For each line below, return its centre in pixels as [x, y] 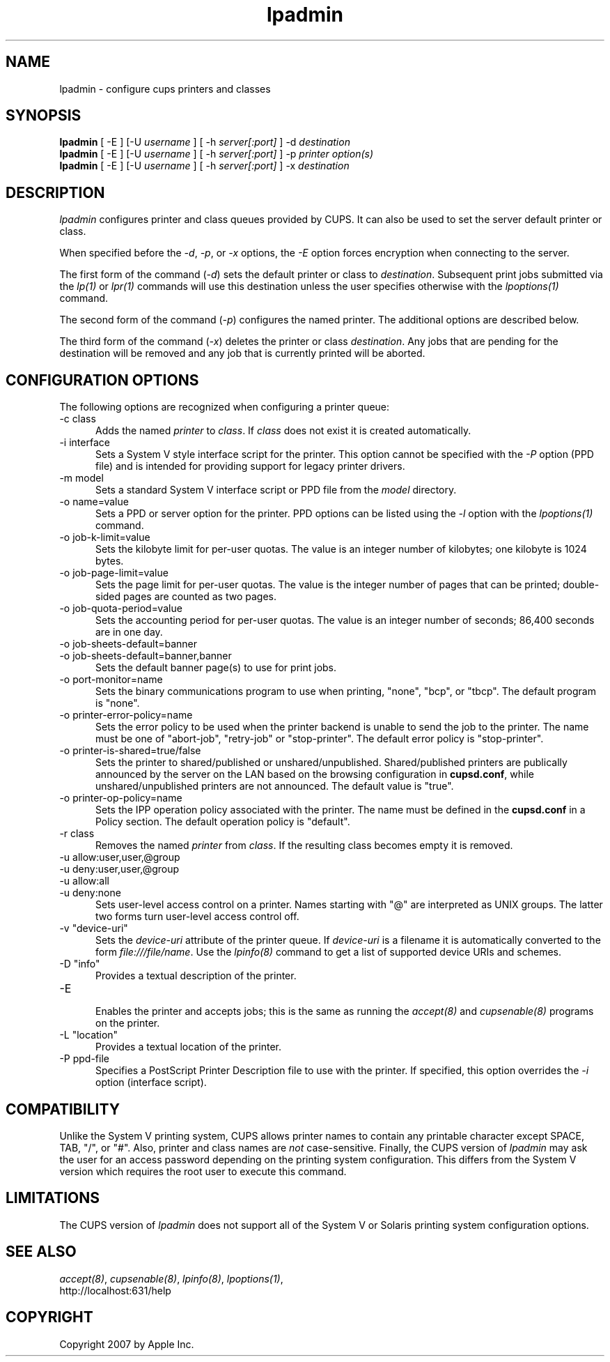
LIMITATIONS [53, 1198]
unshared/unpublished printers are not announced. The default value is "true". [275, 786]
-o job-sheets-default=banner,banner [146, 656]
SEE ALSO [41, 1252]
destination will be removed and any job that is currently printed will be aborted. [242, 353]
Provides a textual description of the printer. [196, 976]
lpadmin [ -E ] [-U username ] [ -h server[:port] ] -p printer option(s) [216, 154]
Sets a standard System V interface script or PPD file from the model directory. [276, 490]
